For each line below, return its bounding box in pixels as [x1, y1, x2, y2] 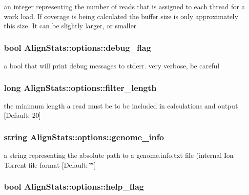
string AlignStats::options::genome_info [4, 130, 164, 143]
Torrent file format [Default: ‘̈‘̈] [4, 159, 96, 170]
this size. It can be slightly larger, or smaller [4, 21, 137, 31]
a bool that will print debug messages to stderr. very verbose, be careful [4, 61, 220, 70]
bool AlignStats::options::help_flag [4, 180, 144, 193]
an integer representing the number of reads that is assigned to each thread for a [4, 1, 245, 11]
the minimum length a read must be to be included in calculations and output [4, 100, 238, 110]
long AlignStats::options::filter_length [4, 81, 157, 93]
